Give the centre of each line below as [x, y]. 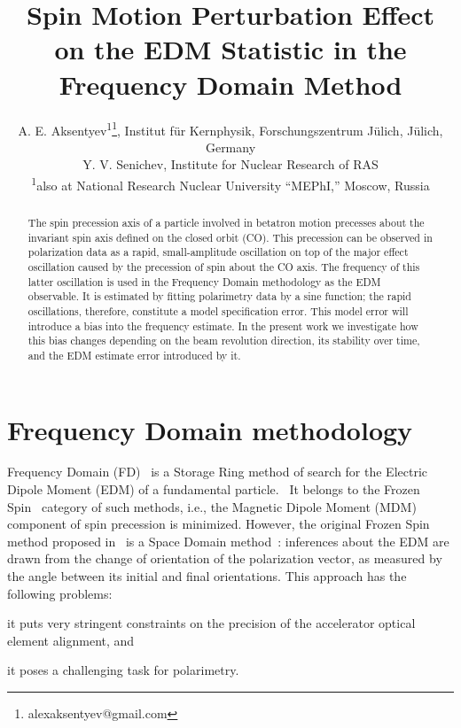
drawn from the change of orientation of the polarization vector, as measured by [225, 558]
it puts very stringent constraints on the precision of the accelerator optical [211, 623]
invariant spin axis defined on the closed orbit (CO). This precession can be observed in [230, 237]
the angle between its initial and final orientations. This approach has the [207, 576]
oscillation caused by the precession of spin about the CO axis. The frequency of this [224, 266]
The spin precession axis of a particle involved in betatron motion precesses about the [226, 222]
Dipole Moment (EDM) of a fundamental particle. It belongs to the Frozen [214, 489]
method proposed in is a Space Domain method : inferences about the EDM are [228, 541]
